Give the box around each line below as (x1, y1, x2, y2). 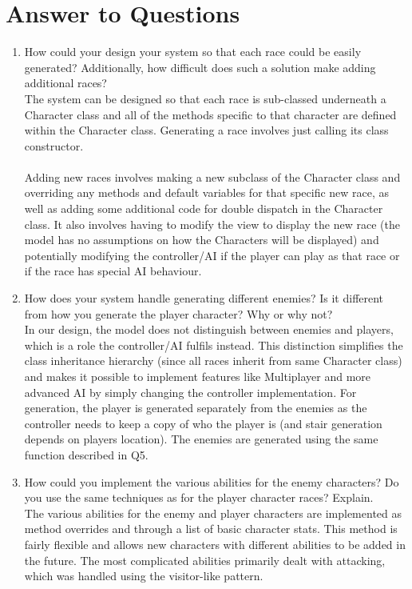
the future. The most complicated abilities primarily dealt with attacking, (24, 551, 386, 568)
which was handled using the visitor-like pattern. (24, 567, 263, 584)
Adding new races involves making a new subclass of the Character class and (24, 168, 401, 185)
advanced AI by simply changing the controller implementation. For (24, 383, 357, 400)
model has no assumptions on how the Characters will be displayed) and (24, 231, 379, 248)
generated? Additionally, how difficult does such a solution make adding (24, 58, 376, 75)
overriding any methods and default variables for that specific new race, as (24, 184, 390, 201)
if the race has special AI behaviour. (24, 262, 202, 279)
